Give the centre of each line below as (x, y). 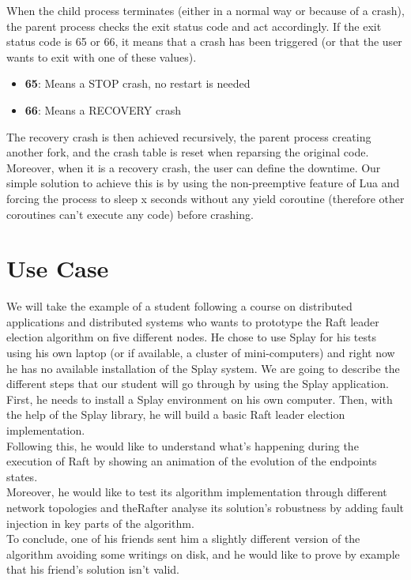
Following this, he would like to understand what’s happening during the (183, 445)
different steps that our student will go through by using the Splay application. (198, 384)
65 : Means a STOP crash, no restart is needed (138, 83)
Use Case (58, 268)
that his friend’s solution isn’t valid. (93, 569)
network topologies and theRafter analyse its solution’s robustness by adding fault (205, 507)
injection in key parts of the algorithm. (100, 523)
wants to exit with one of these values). (102, 56)
